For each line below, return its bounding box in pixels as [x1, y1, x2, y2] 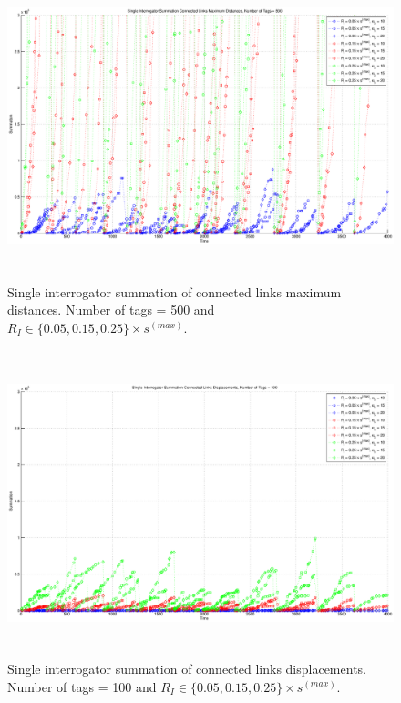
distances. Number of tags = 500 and [7, 300, 215, 319]
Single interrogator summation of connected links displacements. [7, 658, 366, 677]
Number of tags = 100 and [7, 677, 157, 696]
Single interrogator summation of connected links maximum [7, 282, 342, 301]
